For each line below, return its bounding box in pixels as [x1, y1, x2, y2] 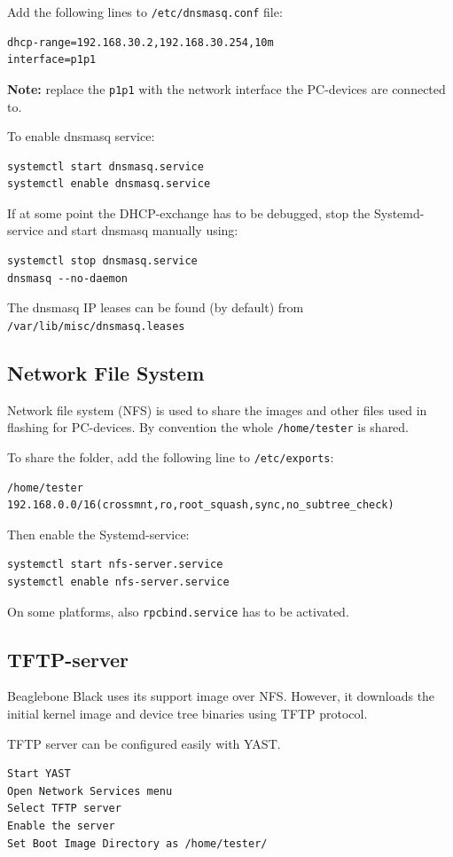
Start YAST [7, 767, 71, 781]
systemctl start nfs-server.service [7, 558, 223, 571]
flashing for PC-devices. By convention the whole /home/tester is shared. [7, 418, 410, 436]
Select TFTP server [7, 802, 121, 815]
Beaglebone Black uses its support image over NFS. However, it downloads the [7, 687, 435, 705]
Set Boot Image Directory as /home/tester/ [7, 837, 268, 850]
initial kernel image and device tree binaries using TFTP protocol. [7, 704, 368, 723]
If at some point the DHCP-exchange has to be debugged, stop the [7, 203, 371, 222]
